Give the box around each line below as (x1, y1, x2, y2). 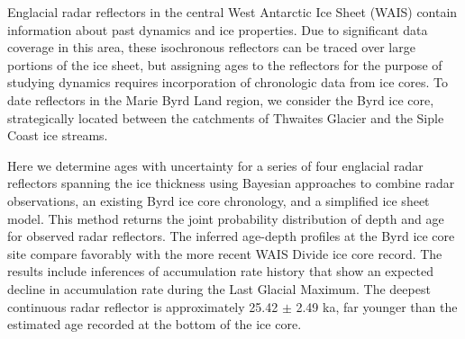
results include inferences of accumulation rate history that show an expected (7, 262, 434, 281)
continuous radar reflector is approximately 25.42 (7, 297, 278, 316)
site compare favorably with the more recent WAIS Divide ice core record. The (7, 244, 442, 263)
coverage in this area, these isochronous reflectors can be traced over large (7, 38, 415, 57)
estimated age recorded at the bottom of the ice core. (7, 315, 302, 334)
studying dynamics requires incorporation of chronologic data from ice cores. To (7, 73, 449, 92)
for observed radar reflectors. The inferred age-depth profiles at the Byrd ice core (7, 227, 455, 245)
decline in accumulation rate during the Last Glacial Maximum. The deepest (7, 279, 431, 298)
